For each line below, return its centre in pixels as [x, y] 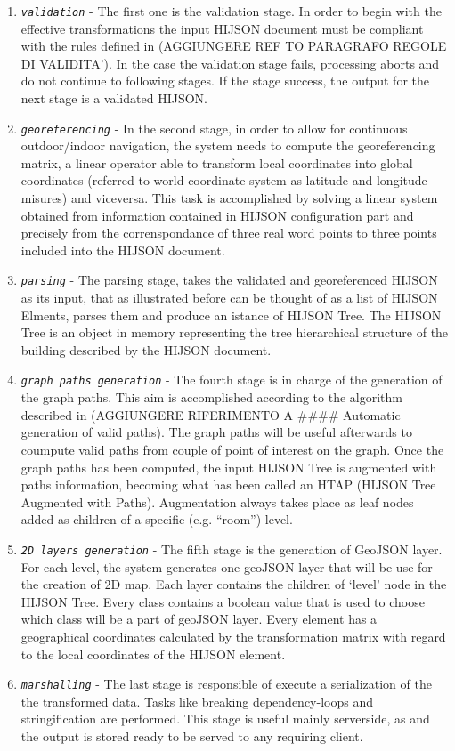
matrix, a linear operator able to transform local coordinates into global [217, 162]
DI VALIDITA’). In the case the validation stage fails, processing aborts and [230, 63]
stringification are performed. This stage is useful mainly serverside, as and [225, 719]
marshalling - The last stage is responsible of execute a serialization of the [226, 684]
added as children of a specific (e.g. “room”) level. [157, 519]
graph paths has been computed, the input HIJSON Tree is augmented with [229, 467]
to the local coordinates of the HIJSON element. [153, 654]
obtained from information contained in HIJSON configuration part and [217, 215]
